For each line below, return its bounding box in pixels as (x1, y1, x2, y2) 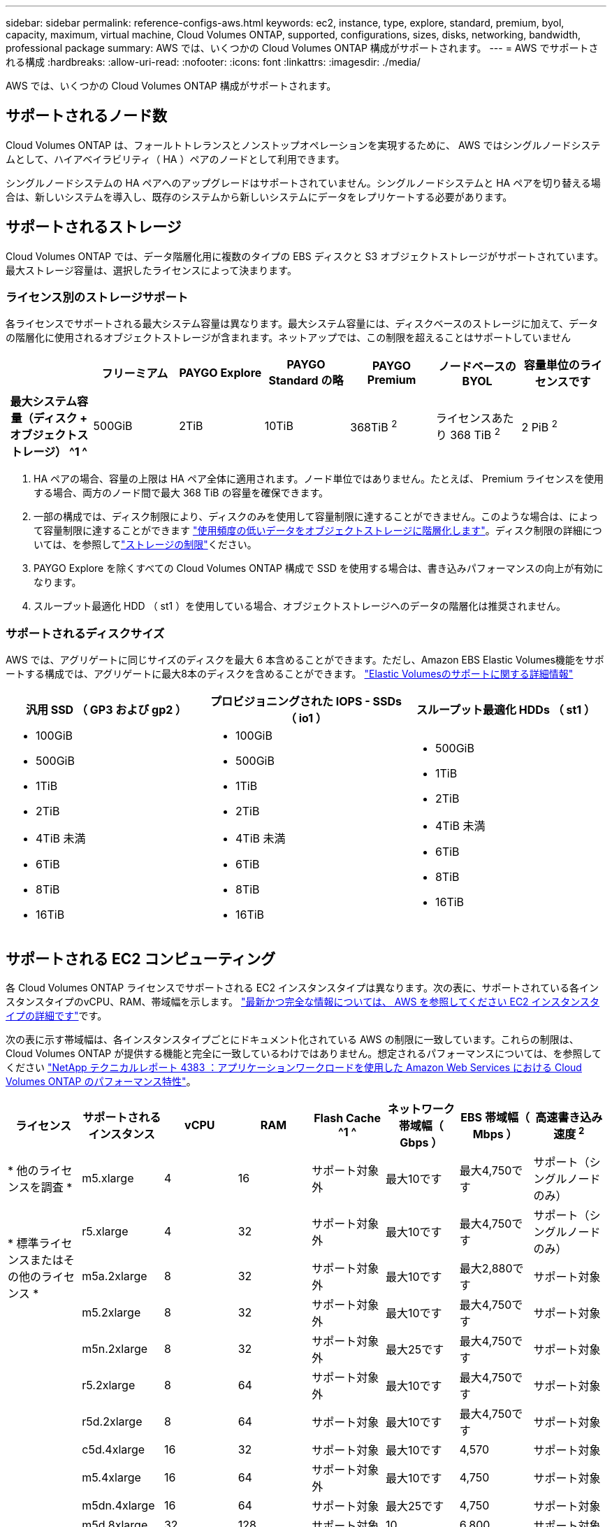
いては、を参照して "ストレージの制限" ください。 (34, 538, 257, 551)
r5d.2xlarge (82, 1414, 143, 1429)
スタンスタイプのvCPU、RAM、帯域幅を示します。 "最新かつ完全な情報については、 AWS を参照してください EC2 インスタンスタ (6, 996, 600, 1008)
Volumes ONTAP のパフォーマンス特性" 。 (6, 1075, 196, 1088)
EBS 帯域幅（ (460, 1110, 530, 1125)
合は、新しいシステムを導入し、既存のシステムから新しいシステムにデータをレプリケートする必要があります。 (6, 190, 513, 203)
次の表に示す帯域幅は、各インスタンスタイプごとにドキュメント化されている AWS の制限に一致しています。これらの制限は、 (6, 1033, 579, 1046)
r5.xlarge (82, 1224, 129, 1239)
